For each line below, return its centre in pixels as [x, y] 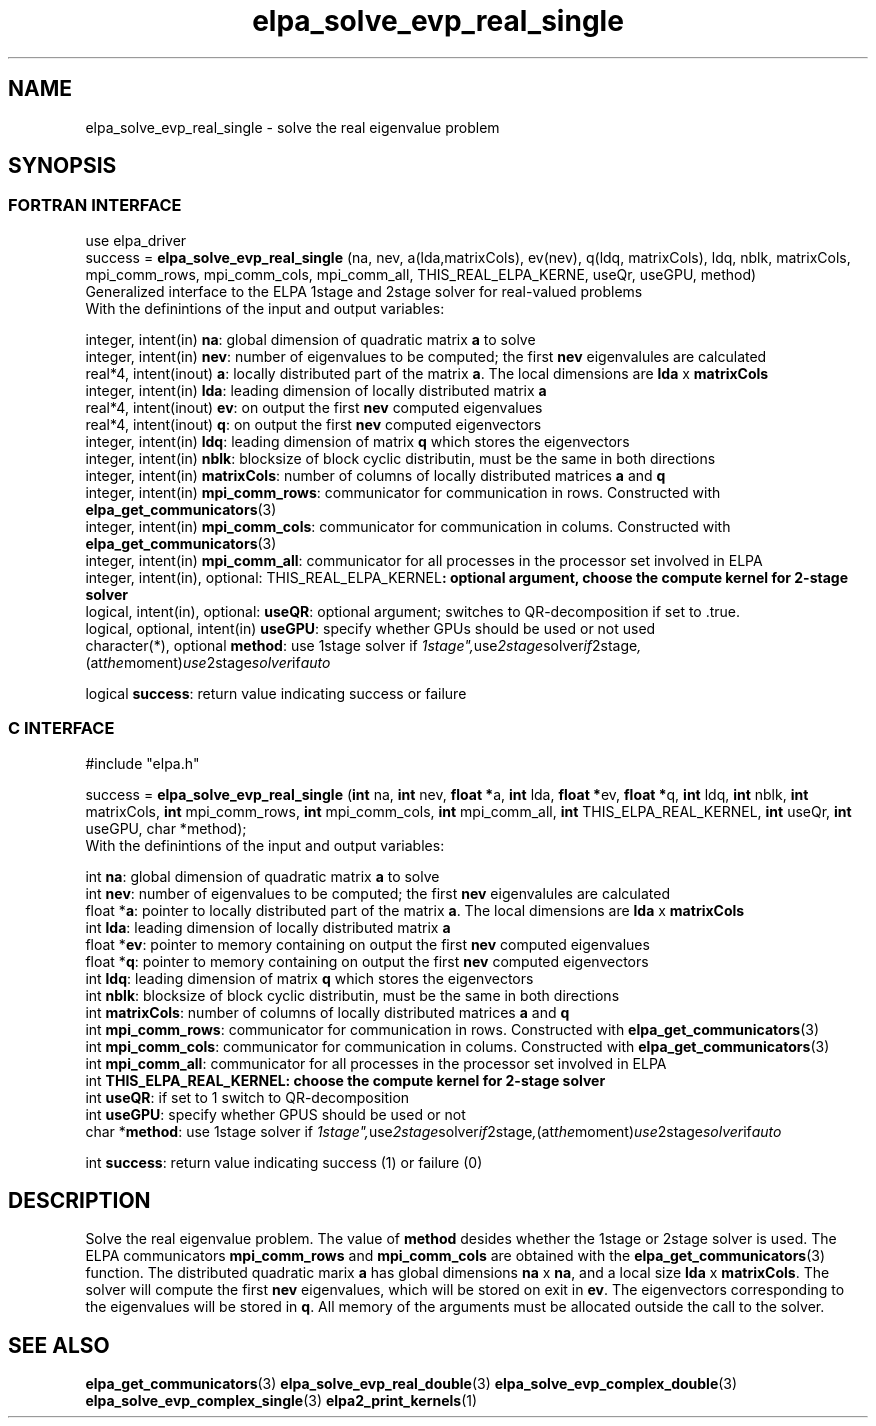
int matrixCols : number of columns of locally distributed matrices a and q [327, 1012]
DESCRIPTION [79, 1200]
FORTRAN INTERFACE [95, 205]
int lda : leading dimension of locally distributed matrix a [268, 927]
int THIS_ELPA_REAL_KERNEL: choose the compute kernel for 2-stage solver [345, 1080]
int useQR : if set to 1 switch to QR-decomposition [247, 1097]
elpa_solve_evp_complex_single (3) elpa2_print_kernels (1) [281, 1401]
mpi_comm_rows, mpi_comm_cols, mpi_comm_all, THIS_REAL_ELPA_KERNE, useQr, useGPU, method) [421, 274]
